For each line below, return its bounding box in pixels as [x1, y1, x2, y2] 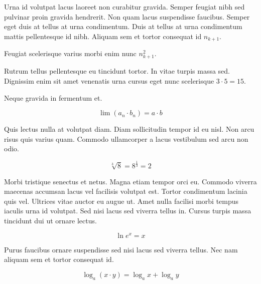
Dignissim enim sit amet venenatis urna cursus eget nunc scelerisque [4, 75, 214, 86]
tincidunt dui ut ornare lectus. [4, 215, 97, 226]
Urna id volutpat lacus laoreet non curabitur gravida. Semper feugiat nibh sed [4, 2, 245, 12]
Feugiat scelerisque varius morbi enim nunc [4, 48, 137, 59]
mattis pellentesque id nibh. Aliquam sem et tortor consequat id [4, 31, 202, 41]
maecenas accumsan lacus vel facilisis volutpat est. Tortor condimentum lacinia [4, 186, 247, 196]
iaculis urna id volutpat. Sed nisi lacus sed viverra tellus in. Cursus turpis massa [4, 205, 251, 216]
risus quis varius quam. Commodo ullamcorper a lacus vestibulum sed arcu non [4, 133, 248, 144]
